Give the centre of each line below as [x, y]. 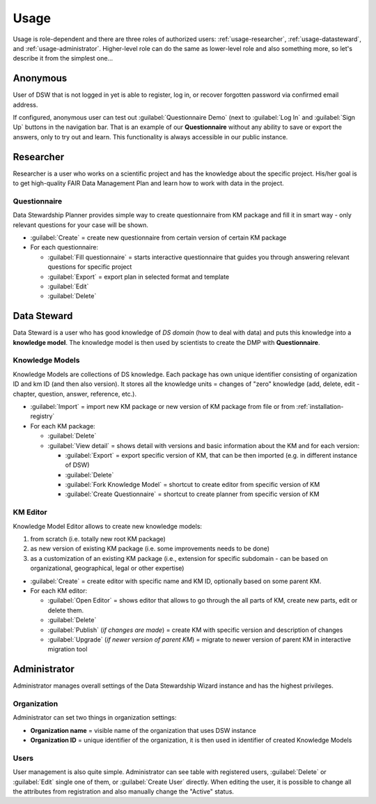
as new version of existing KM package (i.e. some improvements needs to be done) [150, 549]
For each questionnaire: [64, 247]
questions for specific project [90, 267]
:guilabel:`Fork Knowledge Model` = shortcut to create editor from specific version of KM [193, 485]
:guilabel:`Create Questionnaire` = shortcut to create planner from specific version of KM [192, 494]
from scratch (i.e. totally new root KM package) [98, 539]
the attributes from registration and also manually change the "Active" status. [124, 791]
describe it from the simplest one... [63, 59]
